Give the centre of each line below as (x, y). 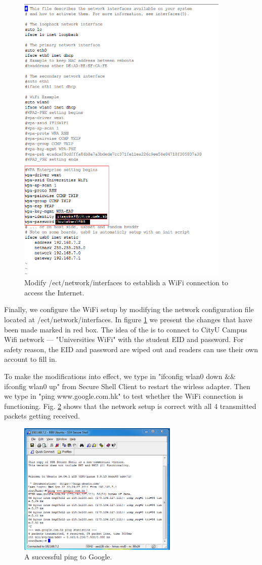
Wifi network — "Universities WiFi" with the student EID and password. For (124, 339)
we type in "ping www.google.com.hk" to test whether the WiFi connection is (124, 396)
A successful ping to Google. (68, 557)
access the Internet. (54, 292)
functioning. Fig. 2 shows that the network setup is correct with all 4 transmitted (130, 406)
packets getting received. (42, 416)
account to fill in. (31, 359)
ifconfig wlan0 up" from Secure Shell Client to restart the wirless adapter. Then (127, 386)
